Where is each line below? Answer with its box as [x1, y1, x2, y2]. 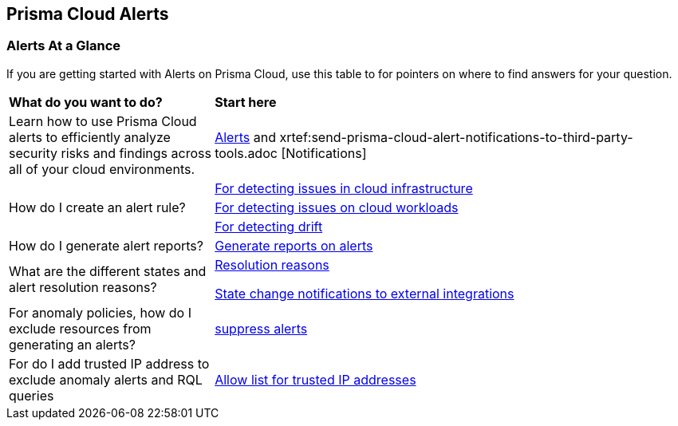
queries [9, 387, 54, 404]
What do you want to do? [9, 93, 163, 110]
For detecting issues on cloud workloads [215, 199, 459, 215]
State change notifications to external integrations [215, 285, 514, 302]
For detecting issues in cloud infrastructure [215, 179, 473, 196]
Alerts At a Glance [6, 37, 121, 54]
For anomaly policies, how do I [9, 304, 191, 321]
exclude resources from [9, 320, 152, 337]
